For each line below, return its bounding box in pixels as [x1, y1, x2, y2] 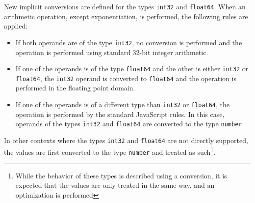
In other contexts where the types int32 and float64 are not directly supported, [4, 135, 248, 145]
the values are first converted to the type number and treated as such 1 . [4, 145, 216, 157]
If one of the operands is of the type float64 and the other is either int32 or [15, 63, 249, 74]
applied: [4, 21, 28, 31]
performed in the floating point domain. [15, 83, 135, 93]
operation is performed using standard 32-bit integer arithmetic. [15, 47, 208, 57]
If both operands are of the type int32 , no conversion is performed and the [15, 37, 242, 47]
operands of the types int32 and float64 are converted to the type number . [15, 118, 244, 129]
